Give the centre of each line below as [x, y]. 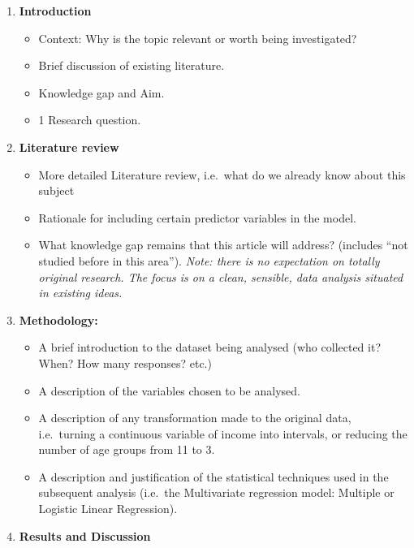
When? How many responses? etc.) [125, 362]
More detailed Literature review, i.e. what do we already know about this [222, 174]
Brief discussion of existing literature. [132, 65]
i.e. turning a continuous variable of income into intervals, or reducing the [223, 433]
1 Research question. [90, 120]
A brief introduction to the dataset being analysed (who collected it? [210, 347]
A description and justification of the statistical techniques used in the [213, 476]
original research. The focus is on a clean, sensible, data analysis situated [221, 276]
